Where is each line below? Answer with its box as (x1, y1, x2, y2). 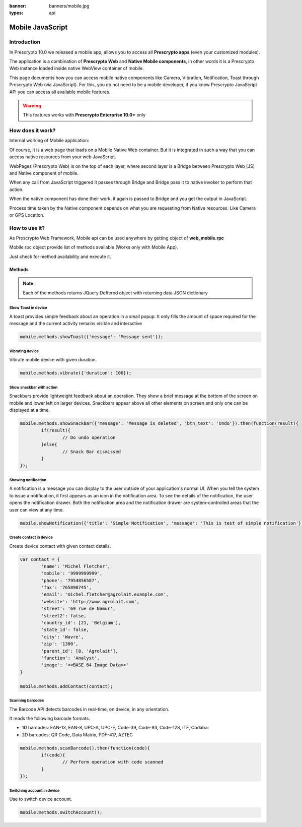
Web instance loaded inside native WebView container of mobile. (9, 66, 144, 72)
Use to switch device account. (9, 796, 72, 802)
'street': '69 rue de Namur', (41, 606, 116, 612)
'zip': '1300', (41, 641, 79, 647)
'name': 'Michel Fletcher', (41, 563, 111, 569)
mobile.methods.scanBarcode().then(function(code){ (20, 745, 150, 751)
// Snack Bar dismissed (62, 449, 121, 455)
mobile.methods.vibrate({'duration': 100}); (20, 370, 132, 376)
